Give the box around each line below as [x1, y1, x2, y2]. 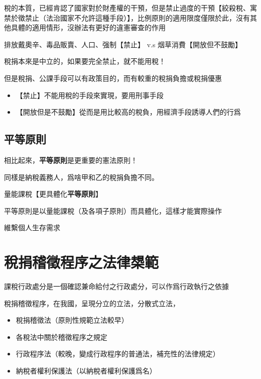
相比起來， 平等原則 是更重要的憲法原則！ [4, 154, 138, 165]
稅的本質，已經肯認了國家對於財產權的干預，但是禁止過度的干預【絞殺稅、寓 [4, 3, 257, 13]
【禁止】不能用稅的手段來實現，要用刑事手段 [16, 89, 164, 100]
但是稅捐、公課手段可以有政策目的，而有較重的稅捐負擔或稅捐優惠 [4, 72, 222, 83]
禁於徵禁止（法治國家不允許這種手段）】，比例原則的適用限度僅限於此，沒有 [4, 12, 250, 23]
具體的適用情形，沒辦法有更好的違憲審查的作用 [11, 22, 166, 33]
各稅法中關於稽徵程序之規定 [16, 331, 107, 342]
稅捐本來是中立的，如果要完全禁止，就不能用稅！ [4, 56, 166, 66]
